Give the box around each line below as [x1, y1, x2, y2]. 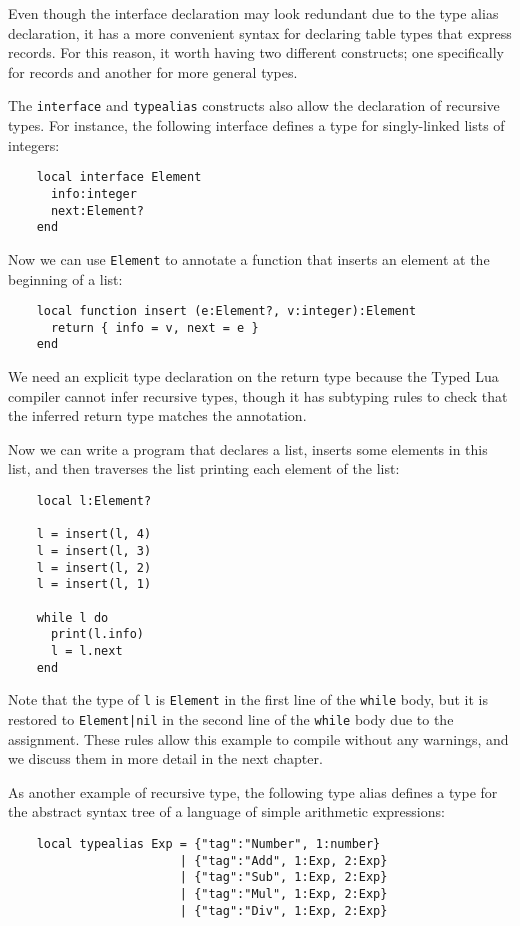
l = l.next [50, 643, 123, 658]
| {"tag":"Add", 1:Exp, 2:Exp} [179, 853, 388, 868]
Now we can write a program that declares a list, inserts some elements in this [8, 438, 488, 459]
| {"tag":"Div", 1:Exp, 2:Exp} [179, 903, 388, 918]
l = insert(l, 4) [36, 527, 152, 542]
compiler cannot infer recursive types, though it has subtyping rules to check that [8, 385, 508, 406]
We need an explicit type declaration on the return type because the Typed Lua [8, 366, 499, 387]
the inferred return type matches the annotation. [8, 405, 307, 426]
